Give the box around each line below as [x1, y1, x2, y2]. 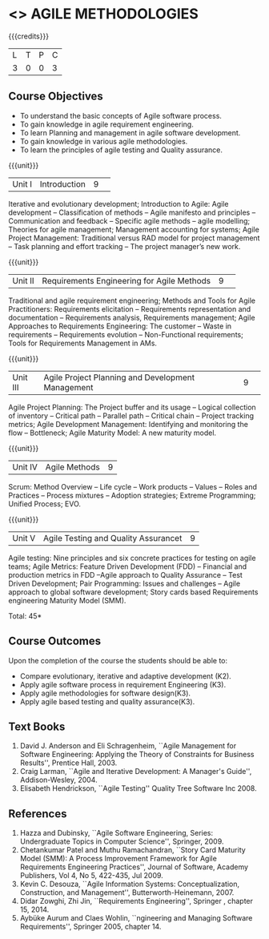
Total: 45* [8, 611, 42, 621]
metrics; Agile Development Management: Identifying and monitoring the [8, 419, 248, 429]
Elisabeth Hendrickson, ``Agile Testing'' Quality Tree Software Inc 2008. [19, 784, 258, 793]
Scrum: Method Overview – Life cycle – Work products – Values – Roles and [8, 482, 258, 491]
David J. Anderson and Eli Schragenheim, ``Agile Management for [19, 741, 237, 751]
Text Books [8, 719, 66, 733]
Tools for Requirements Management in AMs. [8, 338, 158, 348]
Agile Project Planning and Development [43, 372, 195, 383]
